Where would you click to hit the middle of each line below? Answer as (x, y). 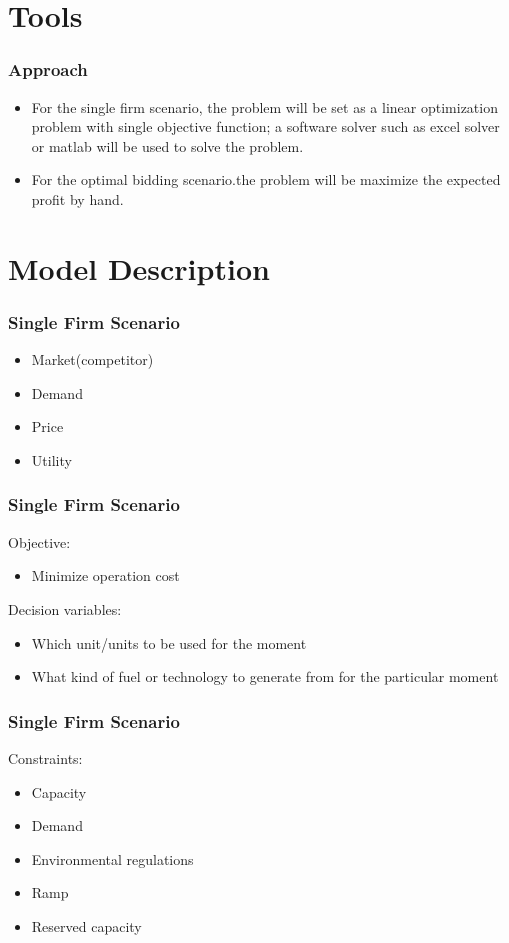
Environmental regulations (112, 858)
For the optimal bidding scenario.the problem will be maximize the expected (266, 179)
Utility (51, 459)
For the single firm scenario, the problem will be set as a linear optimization (264, 106)
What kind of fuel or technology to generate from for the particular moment (265, 676)
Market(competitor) (92, 359)
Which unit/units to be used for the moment (169, 642)
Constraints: (45, 757)
